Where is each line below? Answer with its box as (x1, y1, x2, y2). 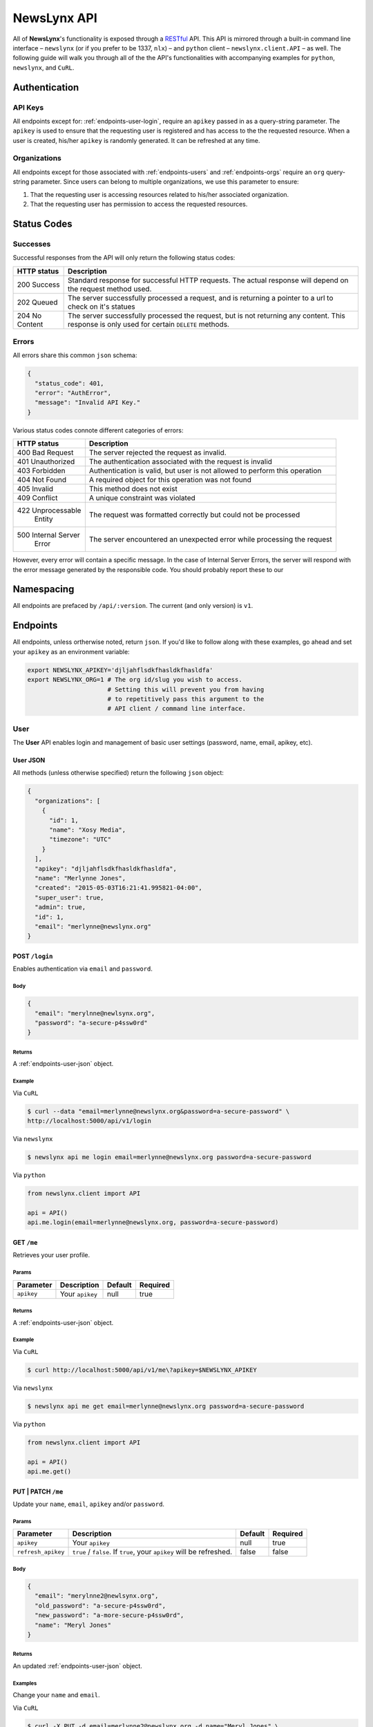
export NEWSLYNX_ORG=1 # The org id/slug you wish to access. (27, 676, 242, 684)
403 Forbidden (17, 466, 66, 476)
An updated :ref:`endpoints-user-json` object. (12, 1661, 143, 1670)
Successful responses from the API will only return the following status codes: (12, 254, 236, 262)
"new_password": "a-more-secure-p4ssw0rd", (35, 1612, 184, 1619)
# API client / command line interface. (107, 705, 247, 713)
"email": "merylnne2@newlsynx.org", (35, 1592, 159, 1600)
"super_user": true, (35, 893, 104, 901)
